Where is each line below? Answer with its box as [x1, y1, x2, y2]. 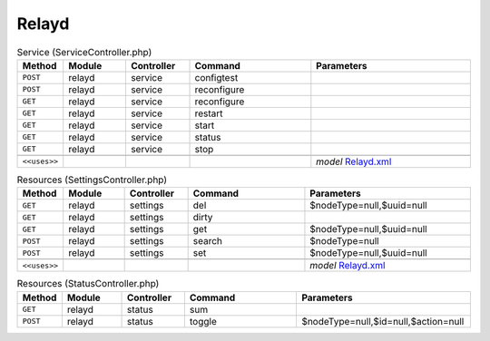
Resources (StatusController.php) [16, 278, 160, 290]
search [192, 235, 222, 248]
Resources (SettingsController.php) [16, 173, 168, 186]
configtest [194, 71, 239, 83]
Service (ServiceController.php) [16, 45, 152, 58]
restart [194, 107, 223, 120]
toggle [189, 315, 217, 327]
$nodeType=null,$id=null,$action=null [300, 315, 465, 327]
